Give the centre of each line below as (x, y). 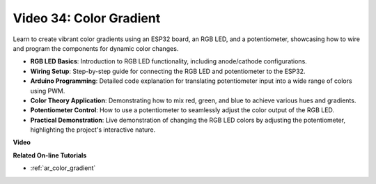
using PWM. (48, 91)
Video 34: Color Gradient (87, 18)
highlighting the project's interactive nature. (93, 130)
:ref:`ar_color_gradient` (63, 168)
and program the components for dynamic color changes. (96, 48)
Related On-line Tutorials (50, 155)
